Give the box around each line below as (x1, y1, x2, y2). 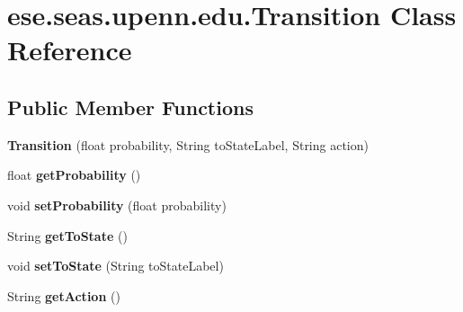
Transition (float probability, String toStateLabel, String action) (7, 135, 369, 154)
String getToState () (7, 226, 128, 245)
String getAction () (7, 286, 120, 305)
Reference (7, 31, 132, 68)
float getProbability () (7, 165, 141, 184)
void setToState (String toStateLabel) (7, 256, 224, 275)
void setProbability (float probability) (7, 195, 227, 214)
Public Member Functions (7, 93, 254, 120)
